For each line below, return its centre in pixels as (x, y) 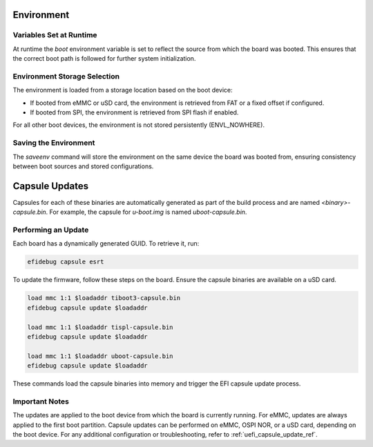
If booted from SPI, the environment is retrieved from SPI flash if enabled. (134, 112)
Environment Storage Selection (66, 76)
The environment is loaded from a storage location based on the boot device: (123, 90)
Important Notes (41, 401)
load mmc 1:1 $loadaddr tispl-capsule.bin (100, 327)
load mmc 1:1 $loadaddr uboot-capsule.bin (100, 356)
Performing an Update (51, 230)
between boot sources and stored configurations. (83, 166)
